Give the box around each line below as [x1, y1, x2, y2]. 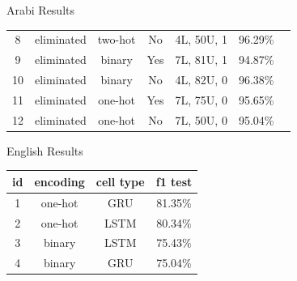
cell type [95, 172, 145, 189]
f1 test [155, 172, 193, 189]
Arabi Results [6, 2, 74, 18]
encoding [34, 172, 85, 189]
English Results [6, 142, 83, 159]
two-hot [97, 31, 136, 48]
